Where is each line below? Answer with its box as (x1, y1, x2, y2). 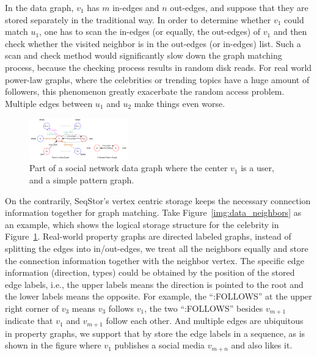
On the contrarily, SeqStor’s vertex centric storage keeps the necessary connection (5, 194, 311, 207)
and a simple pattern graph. (29, 174, 134, 186)
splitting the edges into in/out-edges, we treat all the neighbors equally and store (5, 241, 308, 254)
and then (273, 25, 307, 38)
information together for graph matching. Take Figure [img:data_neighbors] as (5, 206, 302, 219)
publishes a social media (114, 339, 205, 351)
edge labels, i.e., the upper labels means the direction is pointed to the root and (5, 278, 304, 290)
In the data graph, (5, 1, 74, 13)
